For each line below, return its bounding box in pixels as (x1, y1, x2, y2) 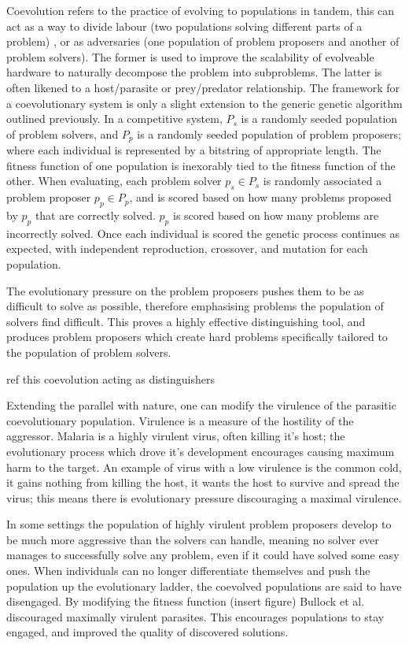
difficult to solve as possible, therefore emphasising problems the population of (6, 298, 384, 314)
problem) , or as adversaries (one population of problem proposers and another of (6, 33, 400, 50)
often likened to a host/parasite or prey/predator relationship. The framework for (6, 79, 400, 95)
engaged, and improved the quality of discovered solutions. (6, 624, 289, 640)
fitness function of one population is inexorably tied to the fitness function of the (6, 157, 396, 173)
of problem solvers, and (6, 125, 119, 142)
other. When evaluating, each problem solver (6, 172, 222, 189)
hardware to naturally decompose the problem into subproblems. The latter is (6, 64, 382, 80)
